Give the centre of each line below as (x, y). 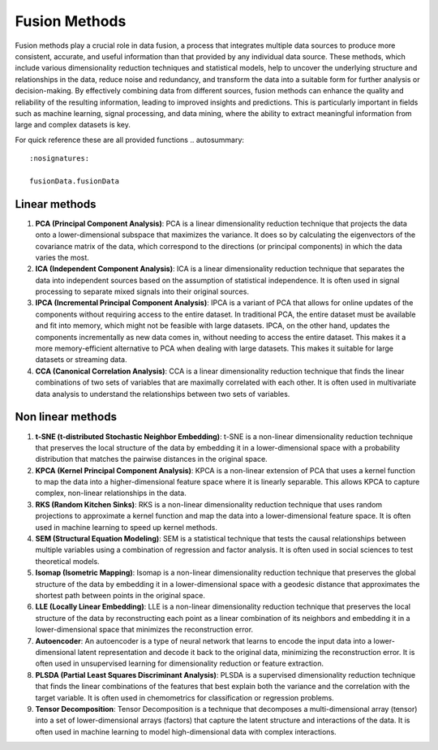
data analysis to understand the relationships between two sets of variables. (163, 394)
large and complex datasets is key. (73, 125)
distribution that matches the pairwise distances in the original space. (151, 459)
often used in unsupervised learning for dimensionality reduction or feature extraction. (180, 664)
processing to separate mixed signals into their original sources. (142, 291)
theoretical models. (68, 561)
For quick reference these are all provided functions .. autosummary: (130, 140)
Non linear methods (66, 417)
